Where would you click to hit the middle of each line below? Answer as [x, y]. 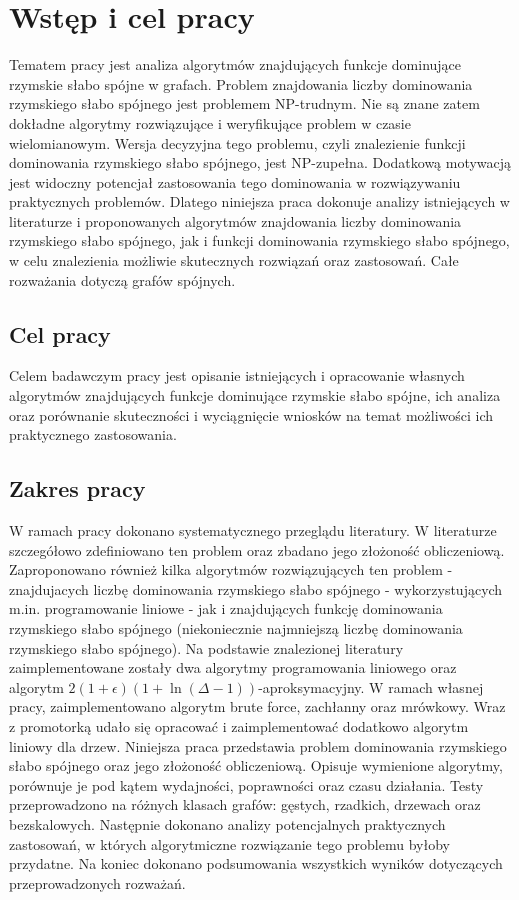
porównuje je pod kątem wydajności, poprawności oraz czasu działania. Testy [246, 784]
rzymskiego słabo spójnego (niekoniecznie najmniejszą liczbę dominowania [236, 628]
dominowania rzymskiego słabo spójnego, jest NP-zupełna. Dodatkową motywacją [260, 162]
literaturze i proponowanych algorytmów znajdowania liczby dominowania [235, 220]
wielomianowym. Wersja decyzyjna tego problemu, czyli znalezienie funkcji [237, 142]
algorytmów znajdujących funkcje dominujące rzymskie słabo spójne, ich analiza [255, 395]
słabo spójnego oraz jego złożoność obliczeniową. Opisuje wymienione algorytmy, [256, 765]
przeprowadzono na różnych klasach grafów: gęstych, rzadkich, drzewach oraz [245, 804]
